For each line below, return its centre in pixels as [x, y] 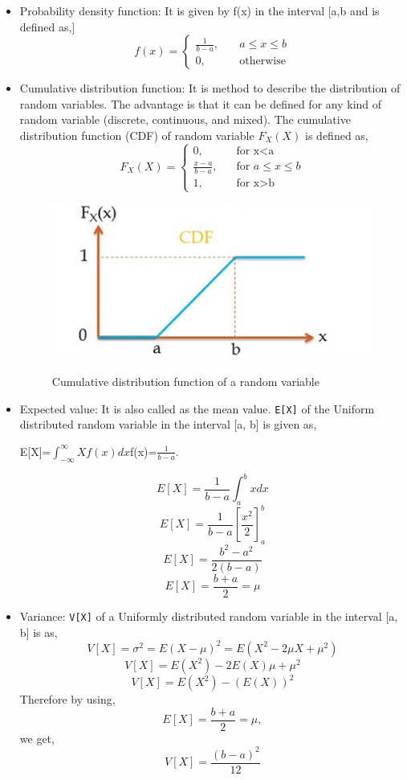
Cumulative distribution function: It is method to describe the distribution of [210, 88]
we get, [37, 738]
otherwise [263, 61]
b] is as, [39, 632]
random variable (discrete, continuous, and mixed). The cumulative [185, 119]
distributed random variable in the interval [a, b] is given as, [168, 424]
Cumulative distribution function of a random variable [185, 382]
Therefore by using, [67, 699]
